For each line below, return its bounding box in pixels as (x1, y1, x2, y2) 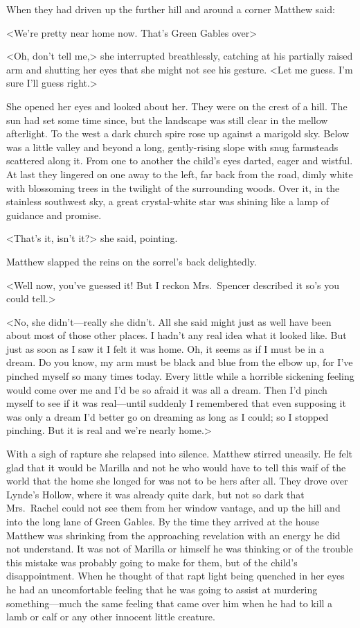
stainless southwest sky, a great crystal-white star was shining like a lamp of (6, 194, 329, 209)
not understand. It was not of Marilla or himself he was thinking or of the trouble (6, 541, 353, 556)
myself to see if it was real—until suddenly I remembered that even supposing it (6, 396, 346, 410)
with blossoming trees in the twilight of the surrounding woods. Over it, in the (6, 180, 340, 195)
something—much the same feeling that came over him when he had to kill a (6, 595, 333, 610)
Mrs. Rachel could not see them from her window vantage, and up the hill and (6, 500, 341, 515)
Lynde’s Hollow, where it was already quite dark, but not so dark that (6, 487, 305, 501)
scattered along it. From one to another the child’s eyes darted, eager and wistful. (6, 153, 353, 168)
